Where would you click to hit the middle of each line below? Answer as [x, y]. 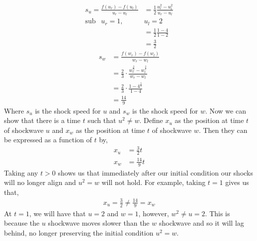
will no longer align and [40, 182]
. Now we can [225, 110]
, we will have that [57, 213]
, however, [154, 213]
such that [102, 120]
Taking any [21, 172]
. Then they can [223, 130]
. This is [217, 213]
